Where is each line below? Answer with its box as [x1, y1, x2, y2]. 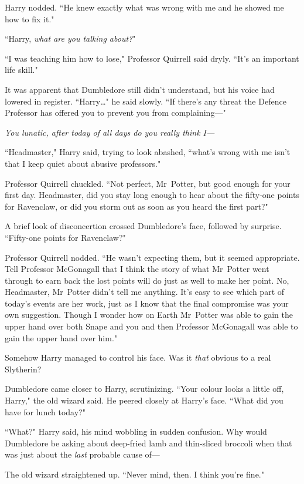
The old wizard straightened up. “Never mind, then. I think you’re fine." [5, 468, 265, 480]
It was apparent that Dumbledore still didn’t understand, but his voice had [5, 83, 275, 95]
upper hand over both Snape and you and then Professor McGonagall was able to [5, 320, 298, 332]
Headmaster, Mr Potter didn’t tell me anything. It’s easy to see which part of [5, 285, 285, 298]
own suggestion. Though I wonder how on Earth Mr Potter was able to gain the [5, 308, 293, 321]
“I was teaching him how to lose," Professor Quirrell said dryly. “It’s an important [5, 52, 299, 64]
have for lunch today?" [5, 405, 86, 418]
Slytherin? [5, 362, 42, 375]
